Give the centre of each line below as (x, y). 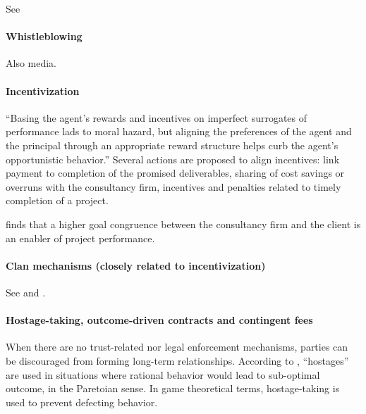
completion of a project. (57, 200)
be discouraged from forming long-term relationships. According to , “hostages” (177, 360)
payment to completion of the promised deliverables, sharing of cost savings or (175, 173)
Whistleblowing (44, 36)
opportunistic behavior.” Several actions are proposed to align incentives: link (173, 159)
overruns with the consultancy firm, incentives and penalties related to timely (173, 186)
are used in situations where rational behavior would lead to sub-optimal (163, 374)
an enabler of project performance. (80, 238)
